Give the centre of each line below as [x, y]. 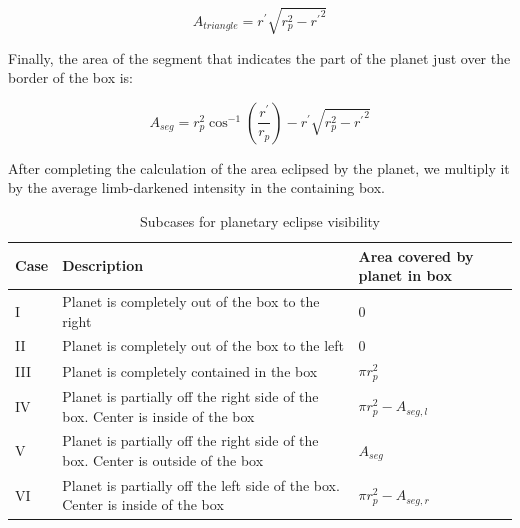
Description [103, 265]
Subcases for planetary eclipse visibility [260, 220]
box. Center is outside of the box [163, 459]
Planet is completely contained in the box [190, 370]
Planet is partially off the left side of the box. [201, 484]
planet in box [405, 275]
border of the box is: [71, 77]
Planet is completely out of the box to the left [203, 345]
